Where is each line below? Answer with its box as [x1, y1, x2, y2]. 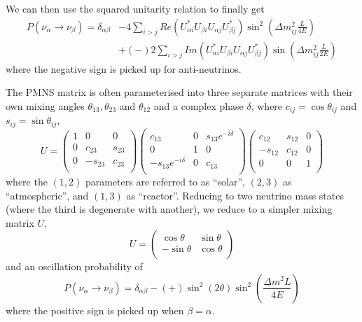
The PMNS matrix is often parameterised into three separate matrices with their [6, 85, 353, 99]
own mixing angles [6, 98, 85, 113]
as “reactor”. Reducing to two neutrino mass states [126, 188, 344, 202]
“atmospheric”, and [6, 188, 89, 202]
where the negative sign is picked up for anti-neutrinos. [6, 61, 242, 76]
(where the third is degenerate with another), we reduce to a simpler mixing [6, 202, 333, 216]
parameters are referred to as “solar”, [85, 174, 245, 188]
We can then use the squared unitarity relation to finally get [6, 1, 265, 15]
